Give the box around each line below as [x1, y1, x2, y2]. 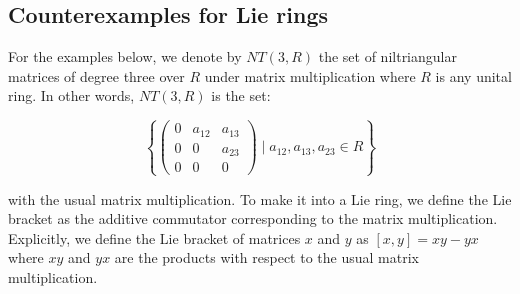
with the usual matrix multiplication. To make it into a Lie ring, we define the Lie [8, 188, 512, 209]
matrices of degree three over [8, 65, 185, 86]
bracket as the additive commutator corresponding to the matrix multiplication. [8, 208, 498, 229]
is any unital [435, 65, 512, 86]
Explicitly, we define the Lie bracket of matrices [8, 227, 301, 248]
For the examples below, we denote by [8, 46, 242, 67]
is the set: [211, 85, 271, 106]
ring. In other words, [8, 85, 135, 106]
